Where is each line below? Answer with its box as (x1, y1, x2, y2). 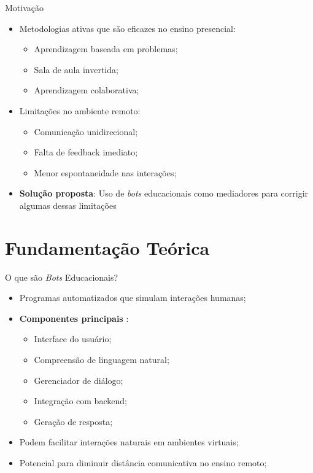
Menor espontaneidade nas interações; (34, 166, 177, 179)
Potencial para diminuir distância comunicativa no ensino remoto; (19, 456, 267, 469)
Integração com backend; (34, 394, 127, 407)
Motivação (5, 1, 44, 14)
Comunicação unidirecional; (34, 125, 138, 138)
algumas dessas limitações (19, 198, 117, 211)
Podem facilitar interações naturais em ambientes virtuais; (19, 436, 239, 448)
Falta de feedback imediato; (34, 146, 138, 158)
